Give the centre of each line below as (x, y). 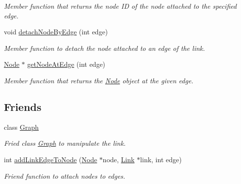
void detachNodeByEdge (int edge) (56, 32)
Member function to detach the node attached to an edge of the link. (104, 48)
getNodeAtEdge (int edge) (66, 64)
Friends (23, 106)
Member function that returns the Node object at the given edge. (99, 80)
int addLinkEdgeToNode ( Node (51, 159)
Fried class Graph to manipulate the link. (65, 143)
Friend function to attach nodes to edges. (65, 176)
